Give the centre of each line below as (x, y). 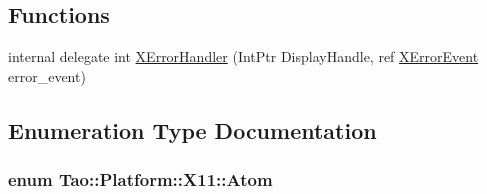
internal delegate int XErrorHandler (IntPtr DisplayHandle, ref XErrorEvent (243, 56)
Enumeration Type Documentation (192, 129)
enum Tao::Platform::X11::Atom (140, 179)
